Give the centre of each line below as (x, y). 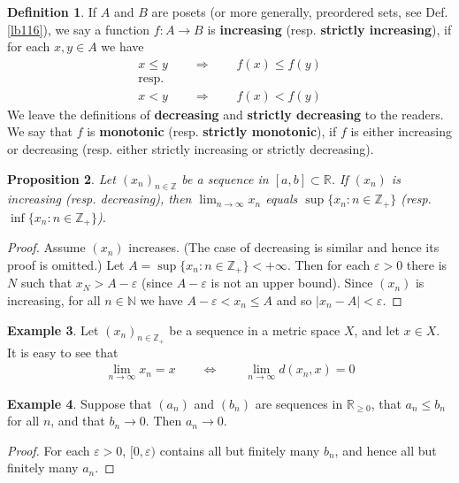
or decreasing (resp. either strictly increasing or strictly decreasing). (191, 149)
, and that (78, 421)
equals (282, 199)
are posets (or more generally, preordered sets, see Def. (300, 11)
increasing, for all (54, 300)
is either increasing (401, 131)
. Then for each (329, 264)
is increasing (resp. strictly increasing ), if (329, 29)
